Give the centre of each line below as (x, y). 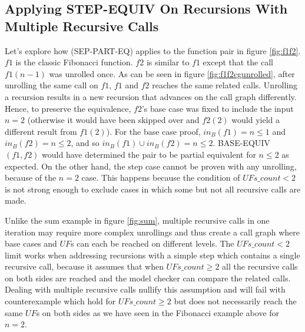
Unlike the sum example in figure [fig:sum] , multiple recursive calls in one (137, 220)
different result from (41, 131)
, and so (85, 143)
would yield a (256, 120)
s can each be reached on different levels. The (152, 243)
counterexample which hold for (60, 301)
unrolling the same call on (52, 85)
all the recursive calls (260, 266)
